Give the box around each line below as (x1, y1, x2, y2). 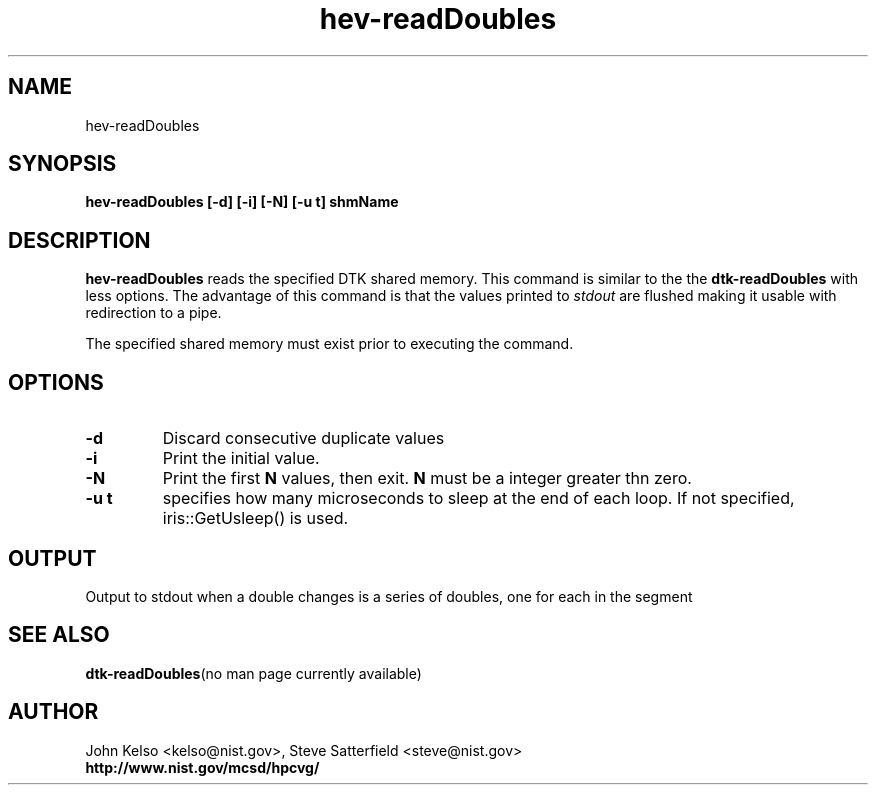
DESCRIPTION (8, 227, 151, 253)
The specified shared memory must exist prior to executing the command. (85, 335, 574, 353)
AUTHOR (8, 699, 99, 725)
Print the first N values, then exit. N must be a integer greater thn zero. (162, 468, 692, 489)
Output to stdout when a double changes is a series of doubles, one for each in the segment (85, 587, 693, 605)
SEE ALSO (8, 622, 110, 648)
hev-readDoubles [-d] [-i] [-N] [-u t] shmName (85, 193, 399, 211)
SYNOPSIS (8, 151, 117, 177)
